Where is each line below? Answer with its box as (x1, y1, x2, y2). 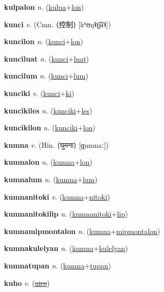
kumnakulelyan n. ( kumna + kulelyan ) (4, 243, 128, 254)
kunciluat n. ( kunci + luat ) (4, 53, 89, 64)
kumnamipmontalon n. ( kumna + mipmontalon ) (4, 225, 160, 236)
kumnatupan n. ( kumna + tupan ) (4, 260, 111, 270)
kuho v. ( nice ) (4, 277, 50, 288)
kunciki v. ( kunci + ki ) (4, 87, 75, 98)
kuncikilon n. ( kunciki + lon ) (4, 122, 96, 133)
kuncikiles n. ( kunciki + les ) (4, 105, 92, 115)
